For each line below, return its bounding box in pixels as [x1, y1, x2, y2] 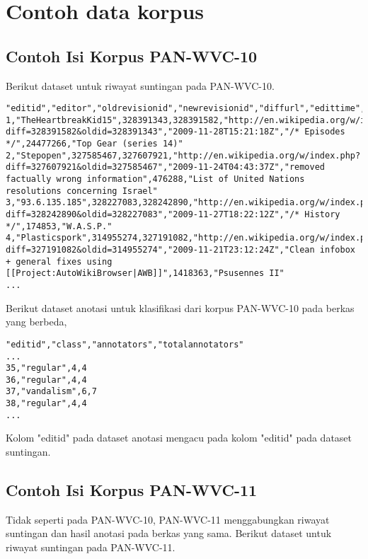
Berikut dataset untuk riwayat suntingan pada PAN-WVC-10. [6, 78, 275, 93]
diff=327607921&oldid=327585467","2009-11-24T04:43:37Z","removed [6, 162, 326, 173]
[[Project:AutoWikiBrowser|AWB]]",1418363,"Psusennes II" [6, 268, 284, 279]
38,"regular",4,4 [6, 398, 87, 409]
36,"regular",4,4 [6, 374, 87, 385]
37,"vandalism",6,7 [6, 386, 97, 397]
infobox [319, 245, 355, 255]
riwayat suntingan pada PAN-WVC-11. [6, 540, 176, 555]
